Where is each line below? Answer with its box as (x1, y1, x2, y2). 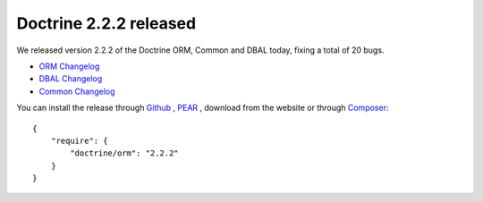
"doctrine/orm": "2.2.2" (70, 148, 179, 158)
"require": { (50, 135, 108, 146)
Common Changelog (38, 86, 115, 97)
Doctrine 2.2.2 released (16, 13, 197, 33)
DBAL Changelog (38, 73, 103, 84)
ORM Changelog (38, 61, 100, 72)
